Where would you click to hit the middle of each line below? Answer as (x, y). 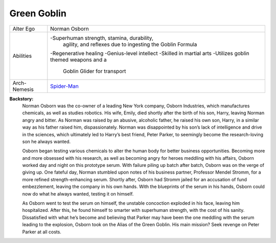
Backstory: (21, 99)
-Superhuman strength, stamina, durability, (102, 38)
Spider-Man (64, 86)
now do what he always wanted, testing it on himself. (78, 193)
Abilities (22, 56)
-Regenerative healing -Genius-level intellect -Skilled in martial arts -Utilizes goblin (150, 53)
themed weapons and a (78, 60)
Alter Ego (24, 29)
